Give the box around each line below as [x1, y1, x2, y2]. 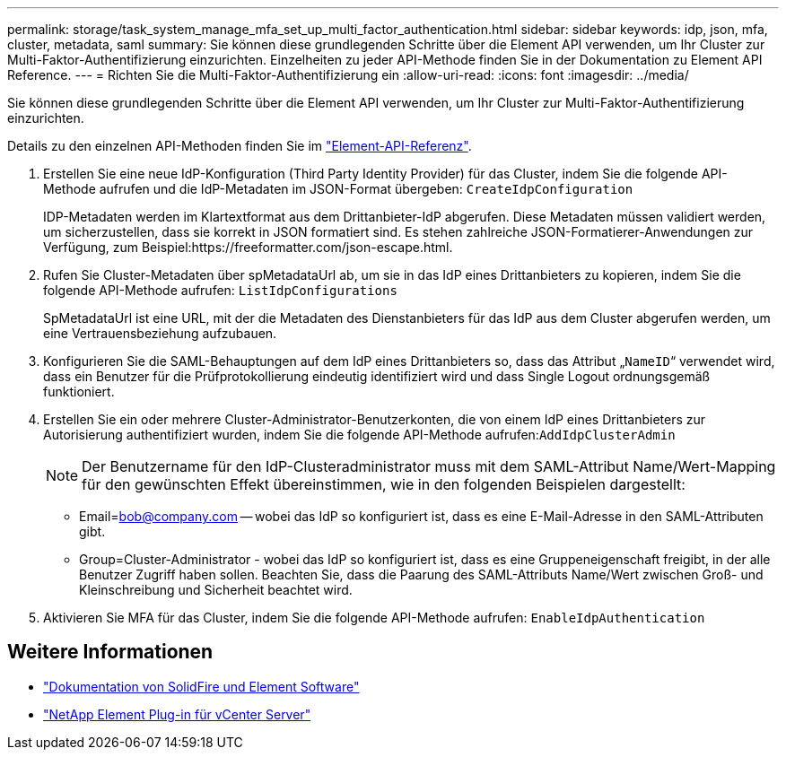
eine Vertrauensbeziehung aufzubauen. [43, 326, 277, 341]
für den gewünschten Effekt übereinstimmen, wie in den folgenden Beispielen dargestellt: [82, 475, 686, 493]
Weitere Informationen [7, 640, 214, 664]
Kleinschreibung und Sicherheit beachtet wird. [79, 582, 353, 597]
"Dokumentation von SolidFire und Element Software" [43, 678, 360, 694]
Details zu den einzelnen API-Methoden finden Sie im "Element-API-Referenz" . [7, 138, 472, 153]
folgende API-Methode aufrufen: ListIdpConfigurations [43, 283, 397, 298]
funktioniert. [43, 384, 115, 399]
